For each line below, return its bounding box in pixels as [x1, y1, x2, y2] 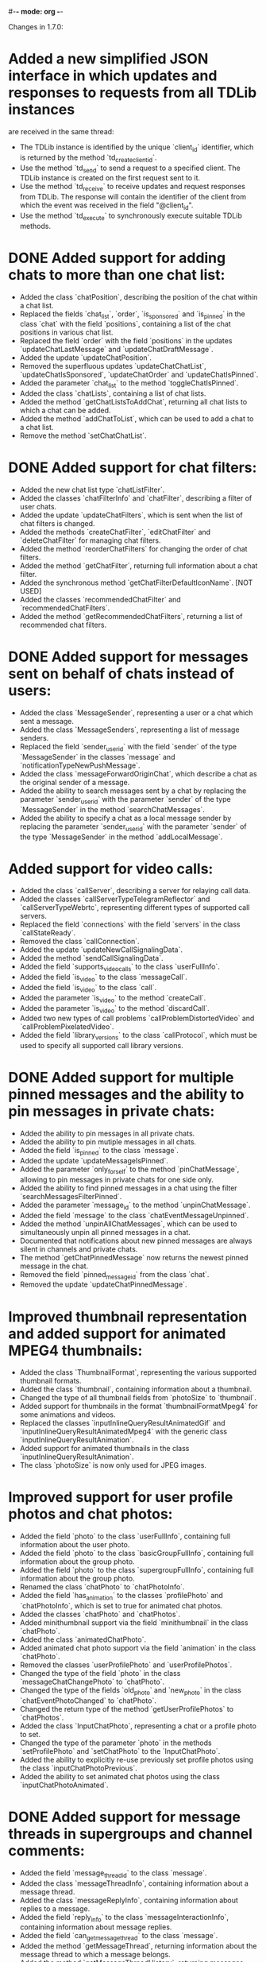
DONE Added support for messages [8, 648, 249, 666]
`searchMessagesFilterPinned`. [19, 1191, 122, 1201]
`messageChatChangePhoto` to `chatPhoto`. [19, 1677, 165, 1687]
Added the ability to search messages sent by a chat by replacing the [19, 786, 247, 795]
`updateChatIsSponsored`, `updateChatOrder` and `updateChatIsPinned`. [19, 370, 259, 380]
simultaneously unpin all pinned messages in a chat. [19, 1227, 191, 1236]
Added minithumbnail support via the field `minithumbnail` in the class [19, 1618, 249, 1627]
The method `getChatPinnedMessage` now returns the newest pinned [19, 1252, 249, 1262]
